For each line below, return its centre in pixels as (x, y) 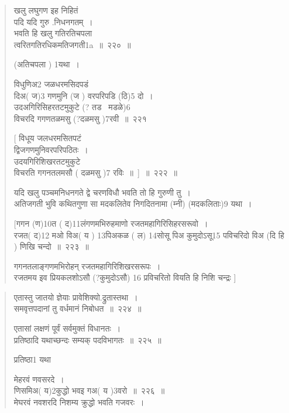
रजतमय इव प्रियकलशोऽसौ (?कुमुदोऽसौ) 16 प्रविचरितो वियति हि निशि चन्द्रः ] (125, 277)
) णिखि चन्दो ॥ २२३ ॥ (51, 246)
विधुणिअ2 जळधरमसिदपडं (51, 83)
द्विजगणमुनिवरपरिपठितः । (51, 149)
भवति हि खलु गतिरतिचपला (53, 33)
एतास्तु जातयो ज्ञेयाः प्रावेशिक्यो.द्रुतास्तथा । (76, 297)
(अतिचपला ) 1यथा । (47, 64)
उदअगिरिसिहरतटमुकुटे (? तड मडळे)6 (72, 107)
